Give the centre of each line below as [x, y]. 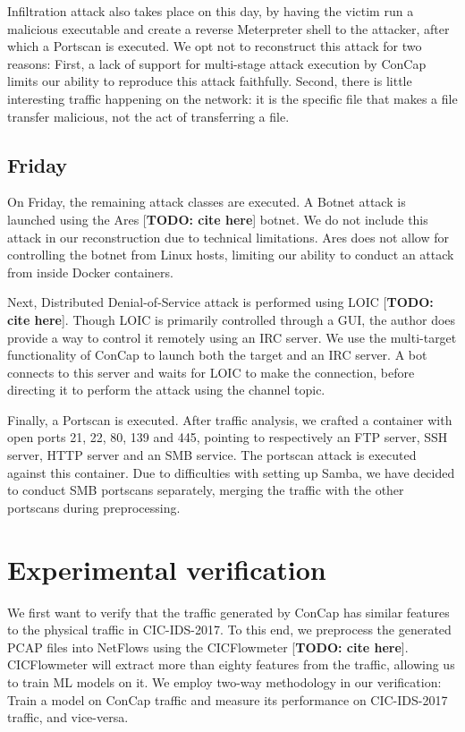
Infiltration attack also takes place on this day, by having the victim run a [211, 11]
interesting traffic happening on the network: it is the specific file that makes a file [232, 98]
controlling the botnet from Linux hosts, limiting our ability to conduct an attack [231, 255]
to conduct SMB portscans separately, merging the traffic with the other [206, 490]
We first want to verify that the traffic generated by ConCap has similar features [228, 612]
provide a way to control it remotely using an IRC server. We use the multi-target [232, 337]
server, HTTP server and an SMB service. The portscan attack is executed [212, 455]
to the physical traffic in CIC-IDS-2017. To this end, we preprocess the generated [229, 630]
